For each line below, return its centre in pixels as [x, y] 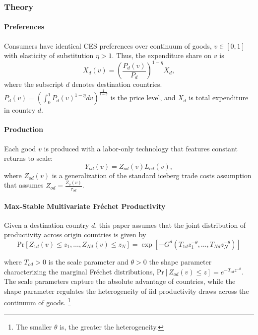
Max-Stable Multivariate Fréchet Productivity [85, 206]
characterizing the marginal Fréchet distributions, [79, 271]
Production [24, 129]
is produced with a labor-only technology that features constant [141, 148]
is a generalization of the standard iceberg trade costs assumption [152, 175]
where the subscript [34, 84]
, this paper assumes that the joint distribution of [170, 225]
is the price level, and [143, 98]
